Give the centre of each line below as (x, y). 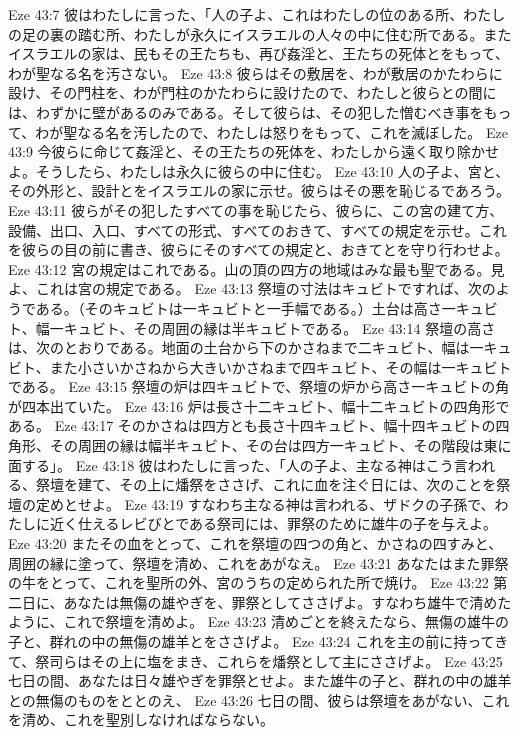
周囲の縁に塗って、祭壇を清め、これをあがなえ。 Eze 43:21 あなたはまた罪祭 (258, 562)
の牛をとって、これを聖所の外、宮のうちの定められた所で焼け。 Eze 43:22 (248, 582)
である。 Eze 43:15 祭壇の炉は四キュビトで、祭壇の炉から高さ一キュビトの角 (259, 386)
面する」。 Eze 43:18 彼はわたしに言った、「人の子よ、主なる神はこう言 (238, 464)
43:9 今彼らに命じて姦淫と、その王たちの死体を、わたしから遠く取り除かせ (253, 151)
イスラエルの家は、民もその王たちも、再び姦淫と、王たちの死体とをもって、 (258, 53)
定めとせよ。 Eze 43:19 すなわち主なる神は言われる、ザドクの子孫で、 (265, 503)
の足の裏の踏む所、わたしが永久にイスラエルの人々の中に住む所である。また (260, 33)
